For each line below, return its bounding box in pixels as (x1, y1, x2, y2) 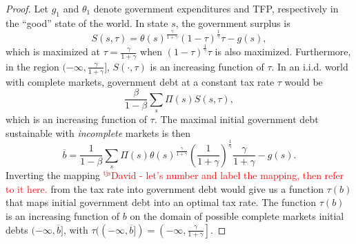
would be (284, 74, 323, 88)
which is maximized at (6, 44, 100, 59)
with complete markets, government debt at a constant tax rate (6, 74, 275, 88)
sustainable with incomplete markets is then (6, 125, 191, 140)
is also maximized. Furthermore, (215, 44, 351, 59)
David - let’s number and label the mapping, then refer (111, 168, 344, 182)
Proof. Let (6, 1, 48, 15)
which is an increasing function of (6, 112, 148, 126)
